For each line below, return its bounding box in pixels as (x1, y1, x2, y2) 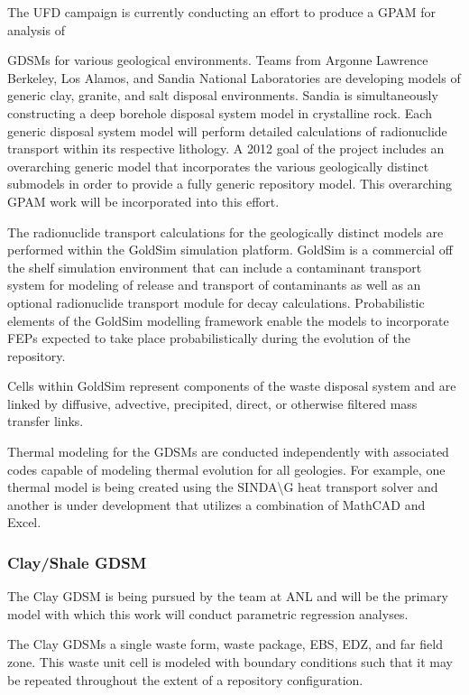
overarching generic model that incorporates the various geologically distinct (7, 156, 429, 175)
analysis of (7, 20, 65, 39)
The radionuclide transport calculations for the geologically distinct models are (7, 222, 444, 241)
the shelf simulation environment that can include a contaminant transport (7, 257, 422, 276)
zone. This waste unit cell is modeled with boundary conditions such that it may (7, 653, 453, 672)
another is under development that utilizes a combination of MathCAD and (7, 495, 426, 514)
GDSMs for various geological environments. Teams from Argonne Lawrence (7, 51, 428, 69)
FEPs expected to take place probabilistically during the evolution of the (7, 329, 410, 347)
